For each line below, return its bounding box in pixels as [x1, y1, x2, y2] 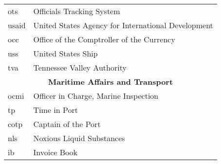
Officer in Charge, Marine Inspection [33, 90, 159, 101]
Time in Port [33, 104, 78, 115]
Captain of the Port [33, 118, 101, 129]
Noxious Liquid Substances [33, 132, 125, 144]
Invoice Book [33, 146, 77, 158]
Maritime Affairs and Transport [48, 76, 173, 87]
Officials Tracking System [33, 5, 120, 17]
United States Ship [33, 48, 98, 59]
